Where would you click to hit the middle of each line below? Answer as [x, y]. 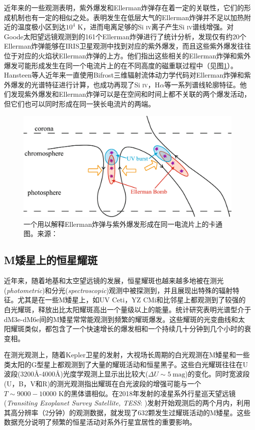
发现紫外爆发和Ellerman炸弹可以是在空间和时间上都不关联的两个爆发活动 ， [131, 94]
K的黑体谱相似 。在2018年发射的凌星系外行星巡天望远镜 [147, 393]
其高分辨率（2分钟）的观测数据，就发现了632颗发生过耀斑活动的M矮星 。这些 [127, 412]
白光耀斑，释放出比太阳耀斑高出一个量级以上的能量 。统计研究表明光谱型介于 [127, 309]
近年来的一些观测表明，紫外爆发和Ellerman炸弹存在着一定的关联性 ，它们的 [124, 7]
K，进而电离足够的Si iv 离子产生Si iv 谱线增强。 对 [156, 27]
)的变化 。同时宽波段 [217, 374]
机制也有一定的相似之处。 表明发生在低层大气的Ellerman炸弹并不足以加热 [127, 17]
